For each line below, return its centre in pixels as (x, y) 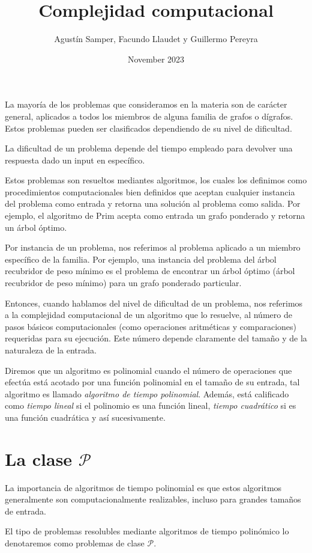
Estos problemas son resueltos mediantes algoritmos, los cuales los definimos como (156, 180)
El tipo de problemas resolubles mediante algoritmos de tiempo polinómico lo (147, 531)
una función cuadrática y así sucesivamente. (85, 417)
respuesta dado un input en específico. (75, 160)
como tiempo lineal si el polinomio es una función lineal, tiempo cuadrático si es (151, 405)
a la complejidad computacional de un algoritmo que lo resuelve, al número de (148, 315)
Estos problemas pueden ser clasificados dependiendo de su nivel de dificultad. (148, 128)
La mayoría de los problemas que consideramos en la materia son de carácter (146, 104)
